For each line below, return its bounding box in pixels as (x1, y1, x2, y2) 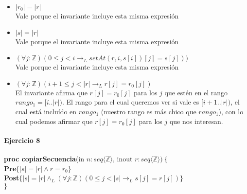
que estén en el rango (164, 87, 228, 97)
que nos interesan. (169, 116, 223, 126)
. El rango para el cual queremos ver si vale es (62, 97, 199, 107)
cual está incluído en (15, 106, 77, 116)
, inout (112, 153, 133, 163)
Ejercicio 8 (4, 135, 40, 145)
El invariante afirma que (15, 87, 88, 97)
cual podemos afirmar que (15, 116, 93, 126)
